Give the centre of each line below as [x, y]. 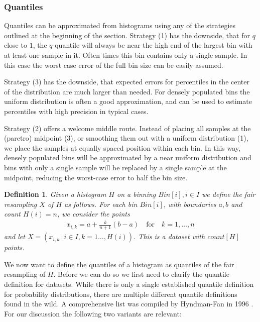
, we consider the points [93, 214]
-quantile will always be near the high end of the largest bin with [152, 45]
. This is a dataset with [169, 236]
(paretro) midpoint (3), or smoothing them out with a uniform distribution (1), [126, 138]
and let [15, 236]
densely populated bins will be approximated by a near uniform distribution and [128, 157]
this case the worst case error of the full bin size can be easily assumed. [114, 65]
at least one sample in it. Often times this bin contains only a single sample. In [126, 55]
